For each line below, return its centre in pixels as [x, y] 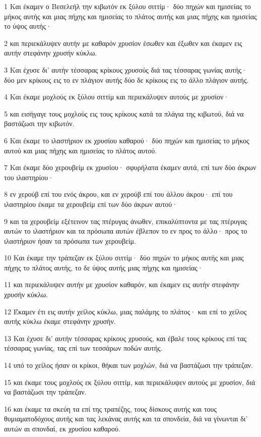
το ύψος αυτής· [28, 26]
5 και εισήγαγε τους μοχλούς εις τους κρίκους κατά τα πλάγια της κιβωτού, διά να [124, 113]
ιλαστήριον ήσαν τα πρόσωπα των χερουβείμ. [70, 240]
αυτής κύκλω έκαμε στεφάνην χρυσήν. [60, 321]
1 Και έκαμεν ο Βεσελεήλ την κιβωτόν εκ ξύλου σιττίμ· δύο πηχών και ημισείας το [127, 6]
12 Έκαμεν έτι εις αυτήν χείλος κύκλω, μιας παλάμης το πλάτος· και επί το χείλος [125, 311]
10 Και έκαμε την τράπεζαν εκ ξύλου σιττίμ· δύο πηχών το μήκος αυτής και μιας [124, 258]
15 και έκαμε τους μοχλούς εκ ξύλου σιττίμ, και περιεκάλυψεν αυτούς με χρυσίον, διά [130, 382]
